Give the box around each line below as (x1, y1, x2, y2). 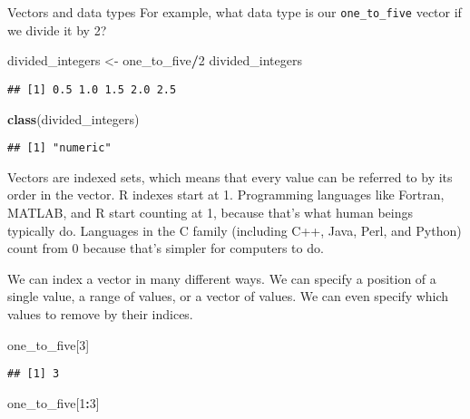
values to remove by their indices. (7, 304, 193, 323)
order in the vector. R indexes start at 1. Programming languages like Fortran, (7, 185, 445, 204)
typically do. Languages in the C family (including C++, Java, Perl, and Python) (7, 220, 462, 239)
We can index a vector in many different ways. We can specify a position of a (7, 268, 436, 287)
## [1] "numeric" (7, 141, 112, 155)
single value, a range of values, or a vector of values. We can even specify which (7, 287, 449, 306)
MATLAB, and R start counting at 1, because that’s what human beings (7, 202, 413, 221)
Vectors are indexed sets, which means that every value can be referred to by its (7, 167, 453, 186)
